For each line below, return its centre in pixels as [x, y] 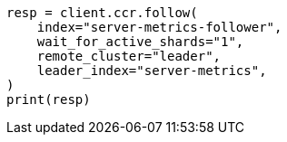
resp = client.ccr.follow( [102, 13]
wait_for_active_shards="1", [140, 42]
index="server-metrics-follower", [159, 27]
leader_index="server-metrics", [152, 71]
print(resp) [49, 99]
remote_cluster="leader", [129, 56]
